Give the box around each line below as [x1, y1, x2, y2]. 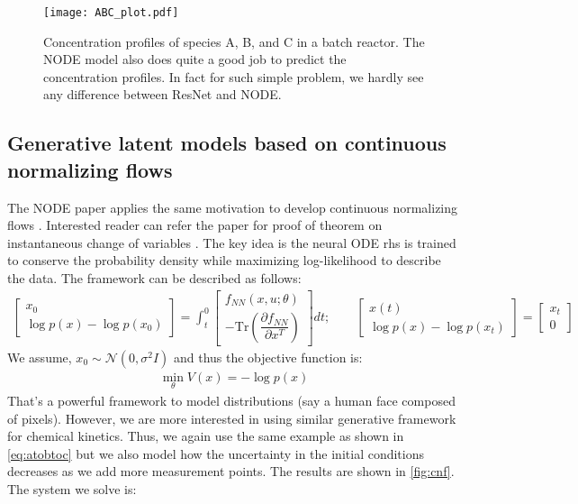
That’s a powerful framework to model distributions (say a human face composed [7, 390, 456, 409]
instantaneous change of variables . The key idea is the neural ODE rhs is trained [7, 233, 456, 252]
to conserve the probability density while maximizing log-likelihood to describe [7, 251, 441, 270]
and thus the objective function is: [173, 347, 363, 366]
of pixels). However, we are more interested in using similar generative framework [7, 408, 456, 427]
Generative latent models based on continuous [7, 129, 447, 157]
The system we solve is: [7, 479, 137, 498]
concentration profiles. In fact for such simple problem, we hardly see [43, 67, 424, 86]
